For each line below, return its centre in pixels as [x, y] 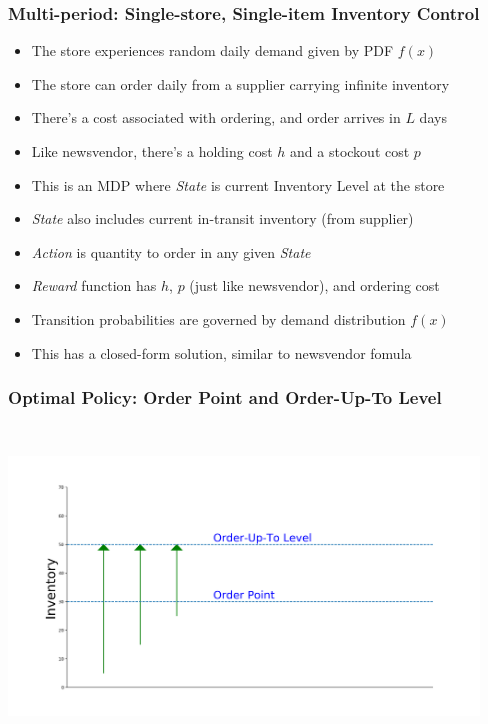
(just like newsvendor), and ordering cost [314, 285]
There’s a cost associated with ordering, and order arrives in [216, 117]
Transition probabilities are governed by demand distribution [218, 318]
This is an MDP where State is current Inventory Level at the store [238, 184]
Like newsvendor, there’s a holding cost [152, 151]
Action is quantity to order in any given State [171, 251]
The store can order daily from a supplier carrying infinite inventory [240, 83]
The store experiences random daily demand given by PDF [212, 50]
